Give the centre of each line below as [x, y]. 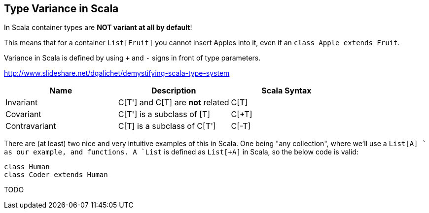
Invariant [22, 103]
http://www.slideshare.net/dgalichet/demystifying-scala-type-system [117, 73]
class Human [27, 167]
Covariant [23, 114]
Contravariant [31, 126]
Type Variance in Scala [61, 9]
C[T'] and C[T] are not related [174, 103]
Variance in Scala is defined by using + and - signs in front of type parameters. [132, 58]
